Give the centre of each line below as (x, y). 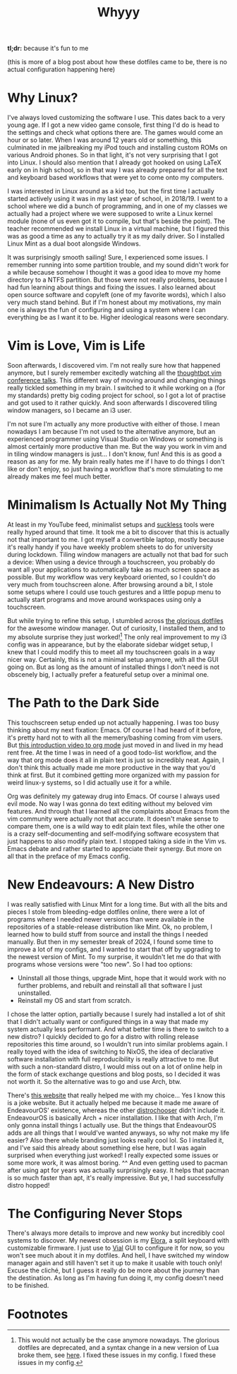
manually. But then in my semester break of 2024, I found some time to (110, 941)
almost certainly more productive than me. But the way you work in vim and (117, 447)
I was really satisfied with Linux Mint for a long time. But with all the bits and (117, 904)
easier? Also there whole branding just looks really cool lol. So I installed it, (116, 1140)
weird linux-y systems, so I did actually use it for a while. (89, 782)
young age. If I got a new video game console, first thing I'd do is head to (114, 125)
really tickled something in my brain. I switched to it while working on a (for (116, 388)
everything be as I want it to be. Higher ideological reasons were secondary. (118, 318)
